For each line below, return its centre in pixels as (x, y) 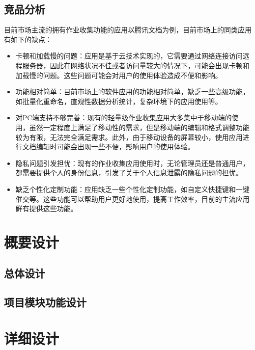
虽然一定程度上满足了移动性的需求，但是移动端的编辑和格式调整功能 (139, 127)
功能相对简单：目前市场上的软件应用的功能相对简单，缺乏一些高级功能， (132, 92)
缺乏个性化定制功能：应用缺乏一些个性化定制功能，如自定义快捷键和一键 (132, 189)
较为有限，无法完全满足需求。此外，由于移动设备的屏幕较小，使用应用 (129, 137)
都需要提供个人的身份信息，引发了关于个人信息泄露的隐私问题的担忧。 (129, 173)
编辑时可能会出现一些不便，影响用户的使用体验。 (115, 147)
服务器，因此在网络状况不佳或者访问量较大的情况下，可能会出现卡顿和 (136, 65)
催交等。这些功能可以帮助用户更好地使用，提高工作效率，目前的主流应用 (132, 199)
